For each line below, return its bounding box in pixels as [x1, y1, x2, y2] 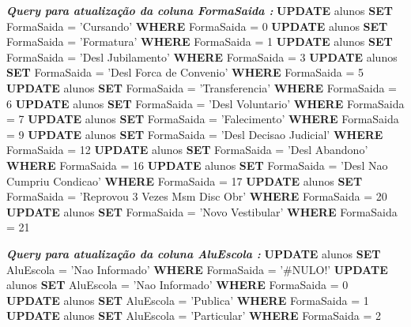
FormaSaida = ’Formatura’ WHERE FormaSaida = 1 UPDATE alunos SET [6, 33, 393, 50]
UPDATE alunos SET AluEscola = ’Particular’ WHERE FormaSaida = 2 [6, 307, 381, 324]
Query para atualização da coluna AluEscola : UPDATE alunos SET [6, 245, 381, 261]
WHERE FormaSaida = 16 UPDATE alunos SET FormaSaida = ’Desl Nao [6, 156, 388, 173]
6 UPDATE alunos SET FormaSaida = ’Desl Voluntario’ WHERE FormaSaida [6, 95, 405, 111]
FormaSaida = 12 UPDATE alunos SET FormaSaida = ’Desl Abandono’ [6, 141, 368, 158]
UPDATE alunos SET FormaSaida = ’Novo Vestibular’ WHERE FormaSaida [6, 203, 398, 220]
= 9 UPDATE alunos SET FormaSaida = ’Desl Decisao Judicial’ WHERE [6, 126, 383, 142]
